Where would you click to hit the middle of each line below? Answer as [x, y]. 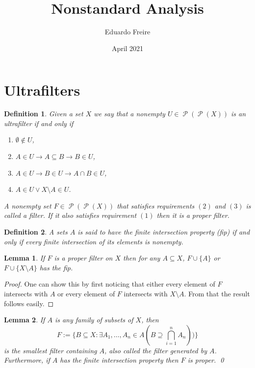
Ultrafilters [42, 90]
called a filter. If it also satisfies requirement [70, 215]
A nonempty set [28, 205]
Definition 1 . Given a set [44, 114]
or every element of [86, 293]
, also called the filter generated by [156, 350]
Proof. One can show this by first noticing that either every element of [110, 284]
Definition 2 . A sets [36, 232]
